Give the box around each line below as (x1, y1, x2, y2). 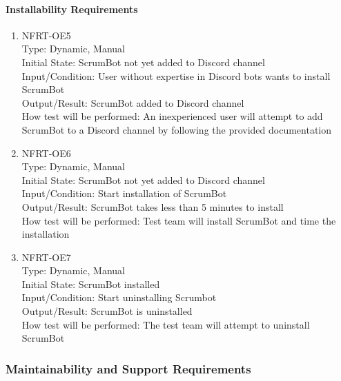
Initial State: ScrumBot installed (21, 276, 160, 291)
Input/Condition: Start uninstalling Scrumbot (21, 290, 217, 305)
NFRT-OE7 (21, 249, 71, 264)
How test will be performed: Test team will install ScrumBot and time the (21, 213, 336, 227)
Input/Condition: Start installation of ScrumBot (21, 186, 227, 200)
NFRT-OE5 (21, 28, 71, 42)
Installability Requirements (6, 1, 138, 16)
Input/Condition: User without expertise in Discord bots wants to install (21, 68, 331, 83)
